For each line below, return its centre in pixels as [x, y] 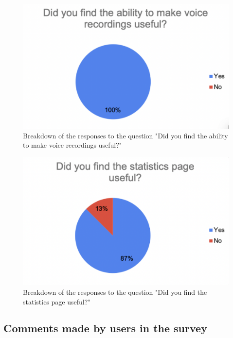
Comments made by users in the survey [105, 328]
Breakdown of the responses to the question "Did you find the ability [125, 135]
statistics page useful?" [57, 301]
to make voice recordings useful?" [72, 145]
